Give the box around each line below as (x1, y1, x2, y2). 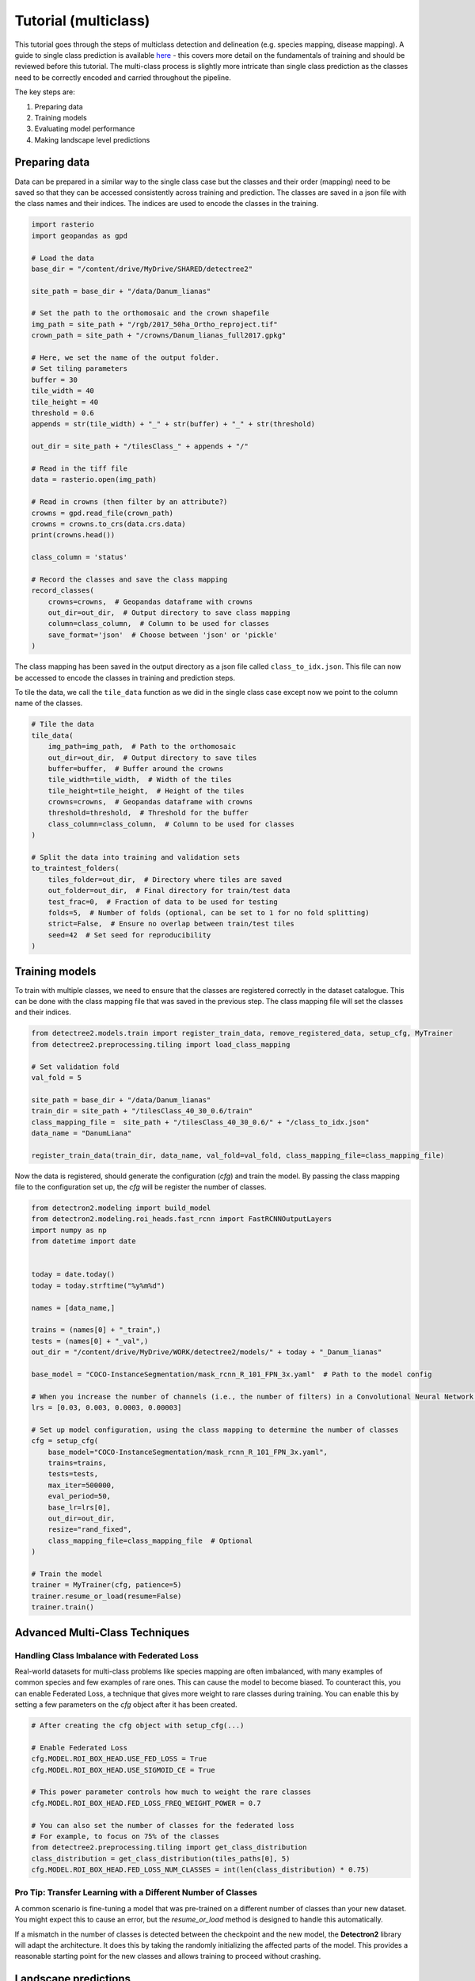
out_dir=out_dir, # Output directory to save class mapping (47, 609, 291, 617)
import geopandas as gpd (31, 231, 128, 240)
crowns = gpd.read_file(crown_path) (31, 508, 174, 517)
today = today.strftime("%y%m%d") (31, 1281, 165, 1290)
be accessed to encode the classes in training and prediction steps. (14, 673, 235, 682)
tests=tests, (47, 1470, 99, 1479)
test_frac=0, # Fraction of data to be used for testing (47, 897, 278, 907)
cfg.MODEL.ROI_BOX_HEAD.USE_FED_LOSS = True (31, 1754, 207, 1763)
